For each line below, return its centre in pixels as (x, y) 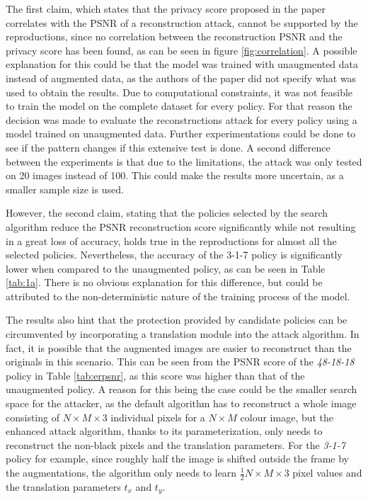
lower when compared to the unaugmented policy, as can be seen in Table (166, 268)
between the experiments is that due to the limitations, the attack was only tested (184, 161)
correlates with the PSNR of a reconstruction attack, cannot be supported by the (182, 22)
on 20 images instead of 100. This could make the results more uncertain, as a (175, 175)
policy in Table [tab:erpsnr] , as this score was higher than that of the (155, 375)
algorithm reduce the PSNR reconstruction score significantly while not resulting (181, 226)
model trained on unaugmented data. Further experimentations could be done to (181, 133)
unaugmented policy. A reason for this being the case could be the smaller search (182, 389)
